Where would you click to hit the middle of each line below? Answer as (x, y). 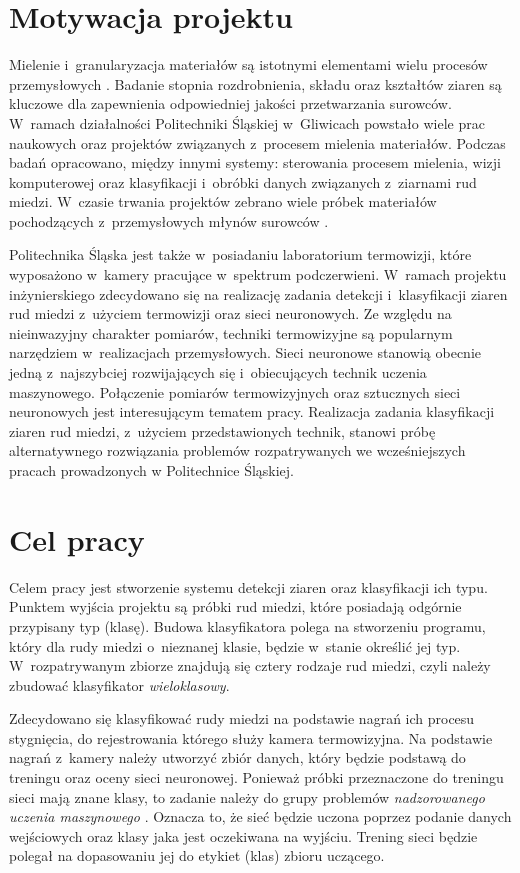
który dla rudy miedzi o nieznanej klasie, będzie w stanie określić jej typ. (235, 645)
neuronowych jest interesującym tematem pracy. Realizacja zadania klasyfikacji (252, 411)
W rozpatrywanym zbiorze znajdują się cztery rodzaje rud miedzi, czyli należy (250, 665)
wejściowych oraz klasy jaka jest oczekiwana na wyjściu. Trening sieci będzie (243, 835)
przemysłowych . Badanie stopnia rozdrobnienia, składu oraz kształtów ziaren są (255, 83)
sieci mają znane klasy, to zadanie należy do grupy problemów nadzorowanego (247, 796)
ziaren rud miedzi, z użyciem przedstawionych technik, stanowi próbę (222, 430)
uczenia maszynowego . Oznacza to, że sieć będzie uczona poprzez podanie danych (260, 816)
